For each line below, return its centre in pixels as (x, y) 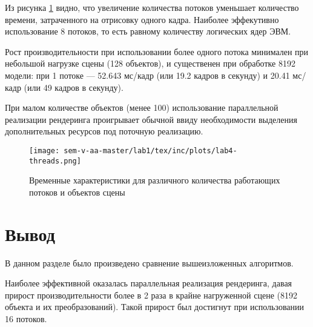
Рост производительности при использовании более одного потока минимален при (157, 51)
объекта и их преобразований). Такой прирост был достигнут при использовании (154, 307)
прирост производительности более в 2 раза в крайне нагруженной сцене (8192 (151, 295)
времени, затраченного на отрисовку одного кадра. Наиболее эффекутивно (142, 19)
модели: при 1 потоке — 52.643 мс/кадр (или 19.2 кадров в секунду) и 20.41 (147, 75)
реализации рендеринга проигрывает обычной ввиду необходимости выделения (151, 119)
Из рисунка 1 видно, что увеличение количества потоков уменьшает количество (152, 7)
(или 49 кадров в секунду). (74, 87)
